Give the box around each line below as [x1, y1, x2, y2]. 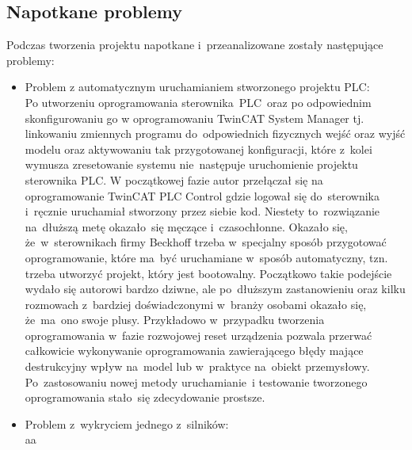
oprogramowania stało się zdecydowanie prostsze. [25, 389, 265, 406]
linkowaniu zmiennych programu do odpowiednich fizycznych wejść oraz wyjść [25, 125, 406, 142]
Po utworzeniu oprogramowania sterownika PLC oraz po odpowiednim [25, 93, 372, 110]
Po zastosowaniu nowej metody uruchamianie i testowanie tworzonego [25, 373, 368, 390]
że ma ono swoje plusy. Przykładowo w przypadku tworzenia [25, 311, 325, 328]
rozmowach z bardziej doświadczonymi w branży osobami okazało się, [25, 296, 367, 312]
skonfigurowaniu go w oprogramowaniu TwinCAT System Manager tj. [25, 109, 364, 126]
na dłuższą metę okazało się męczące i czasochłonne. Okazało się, [25, 218, 348, 235]
